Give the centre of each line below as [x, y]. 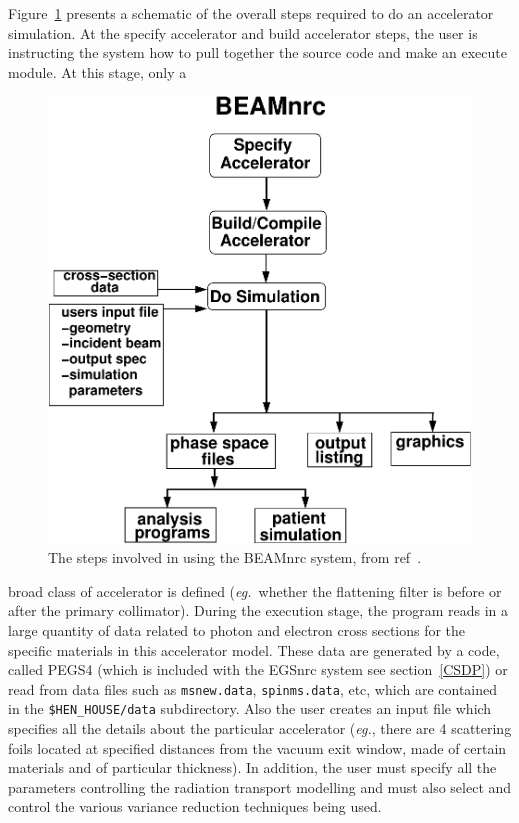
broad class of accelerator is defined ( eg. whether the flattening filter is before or [255, 590]
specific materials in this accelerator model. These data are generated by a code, [254, 649]
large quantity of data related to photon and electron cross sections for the [237, 629]
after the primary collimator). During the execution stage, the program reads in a [258, 610]
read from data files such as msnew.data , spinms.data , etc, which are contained [253, 688]
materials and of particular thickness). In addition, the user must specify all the [252, 767]
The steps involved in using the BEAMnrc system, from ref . [235, 557]
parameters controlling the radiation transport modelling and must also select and [260, 786]
